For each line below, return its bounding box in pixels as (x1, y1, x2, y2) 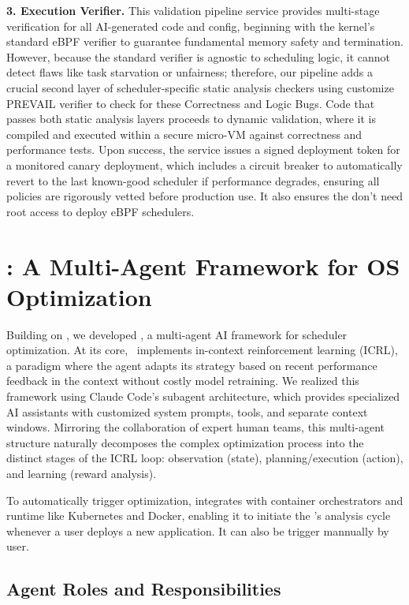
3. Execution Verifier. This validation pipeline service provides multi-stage (6, 2, 380, 18)
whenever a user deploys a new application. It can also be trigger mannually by (6, 522, 389, 539)
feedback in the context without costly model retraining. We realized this (6, 372, 359, 389)
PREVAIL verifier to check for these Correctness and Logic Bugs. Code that (6, 95, 375, 111)
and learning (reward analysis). (6, 465, 157, 481)
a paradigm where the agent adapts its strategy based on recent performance (6, 357, 377, 373)
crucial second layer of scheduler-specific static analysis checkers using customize (6, 79, 394, 95)
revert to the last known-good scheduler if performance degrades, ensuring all (6, 172, 380, 189)
